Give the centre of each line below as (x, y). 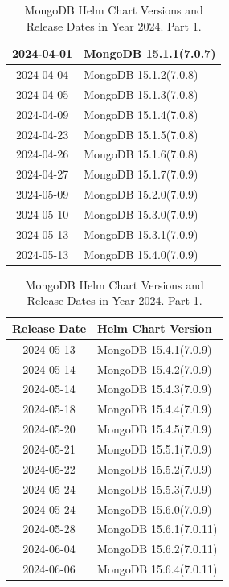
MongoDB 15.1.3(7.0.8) (141, 94)
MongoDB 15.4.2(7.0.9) (155, 369)
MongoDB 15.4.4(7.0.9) (155, 409)
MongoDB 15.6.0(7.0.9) (155, 509)
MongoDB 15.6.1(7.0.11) (157, 529)
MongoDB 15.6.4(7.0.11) (157, 569)
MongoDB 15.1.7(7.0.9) (141, 174)
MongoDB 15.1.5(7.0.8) (141, 134)
